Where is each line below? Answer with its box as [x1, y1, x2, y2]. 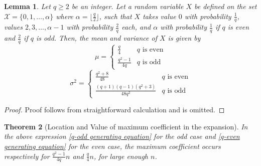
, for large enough [93, 150, 148, 161]
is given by [168, 33, 201, 43]
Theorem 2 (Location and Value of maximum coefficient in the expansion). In [4, 121, 248, 131]
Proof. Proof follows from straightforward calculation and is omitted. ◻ [4, 104, 225, 115]
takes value [143, 11, 176, 21]
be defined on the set [194, 1, 257, 11]
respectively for [4, 150, 50, 161]
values [4, 22, 23, 32]
